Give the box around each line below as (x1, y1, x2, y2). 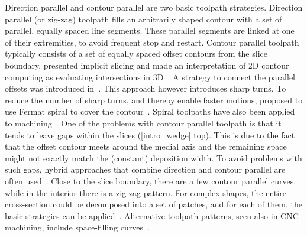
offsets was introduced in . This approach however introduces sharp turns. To (5, 82, 286, 95)
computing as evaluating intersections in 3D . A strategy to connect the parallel (5, 70, 296, 83)
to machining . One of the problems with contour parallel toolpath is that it (5, 116, 282, 129)
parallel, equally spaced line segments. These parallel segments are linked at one (5, 24, 295, 37)
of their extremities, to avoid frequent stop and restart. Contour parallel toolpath (5, 35, 299, 48)
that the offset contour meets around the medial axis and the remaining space (5, 140, 287, 152)
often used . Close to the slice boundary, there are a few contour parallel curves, (5, 174, 296, 187)
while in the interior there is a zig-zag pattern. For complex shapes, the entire (5, 186, 286, 199)
